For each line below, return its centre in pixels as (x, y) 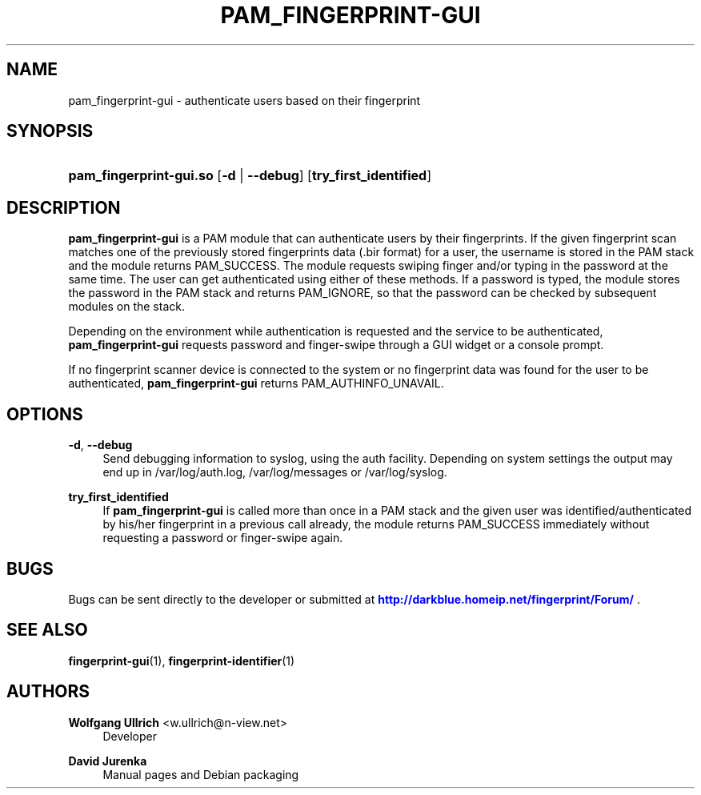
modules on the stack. (126, 307)
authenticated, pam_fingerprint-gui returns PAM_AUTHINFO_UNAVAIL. (256, 383)
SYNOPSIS (50, 131)
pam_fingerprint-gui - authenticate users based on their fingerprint (244, 100)
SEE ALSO (47, 630)
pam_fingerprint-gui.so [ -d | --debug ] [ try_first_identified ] (250, 176)
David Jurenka (108, 761)
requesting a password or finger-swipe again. (223, 538)
